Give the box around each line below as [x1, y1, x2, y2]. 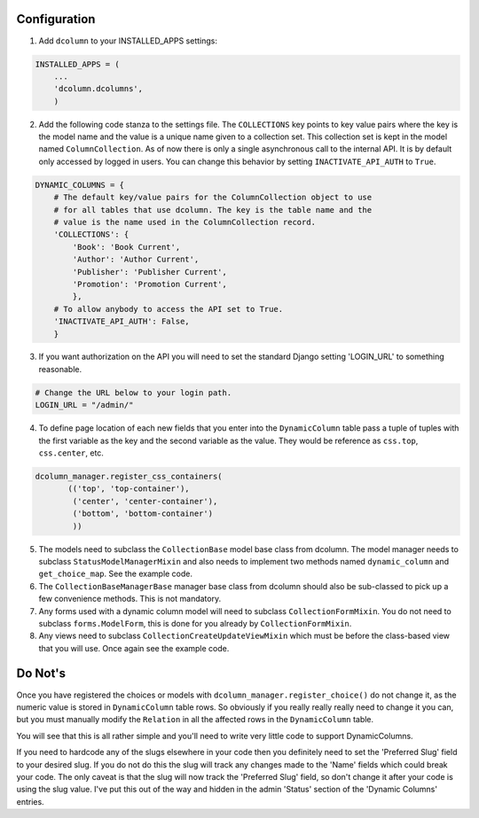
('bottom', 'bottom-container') [72, 509, 213, 518]
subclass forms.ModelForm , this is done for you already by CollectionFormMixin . [38, 618, 352, 628]
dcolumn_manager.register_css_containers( [35, 471, 223, 481]
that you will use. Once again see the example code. [38, 643, 230, 653]
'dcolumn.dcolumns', [53, 84, 144, 94]
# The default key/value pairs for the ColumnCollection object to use [53, 192, 373, 203]
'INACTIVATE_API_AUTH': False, [53, 316, 190, 327]
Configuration [16, 12, 96, 27]
